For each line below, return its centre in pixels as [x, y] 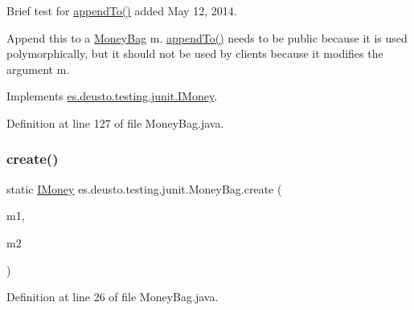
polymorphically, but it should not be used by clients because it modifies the [195, 53]
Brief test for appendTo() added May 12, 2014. [122, 10]
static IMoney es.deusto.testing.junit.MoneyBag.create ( [144, 188]
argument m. [38, 69]
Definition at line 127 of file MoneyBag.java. [115, 122]
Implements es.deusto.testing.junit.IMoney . [112, 96]
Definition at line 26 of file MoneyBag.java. [113, 297]
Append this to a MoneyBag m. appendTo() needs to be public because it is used [207, 37]
